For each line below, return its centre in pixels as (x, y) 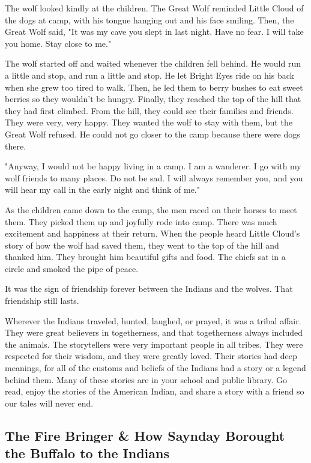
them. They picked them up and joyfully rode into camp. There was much (141, 221)
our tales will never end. (49, 403)
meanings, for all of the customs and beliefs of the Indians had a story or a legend (155, 368)
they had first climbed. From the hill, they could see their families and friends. (149, 110)
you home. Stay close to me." (58, 43)
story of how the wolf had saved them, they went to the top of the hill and (142, 245)
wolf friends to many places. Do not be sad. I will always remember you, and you (154, 177)
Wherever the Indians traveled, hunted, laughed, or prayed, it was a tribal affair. (153, 320)
